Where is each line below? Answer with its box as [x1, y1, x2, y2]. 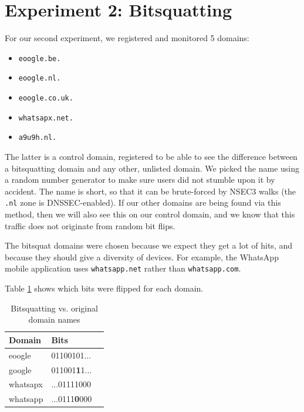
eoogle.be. [18, 54, 61, 63]
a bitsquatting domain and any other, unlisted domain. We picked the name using [5, 162, 299, 174]
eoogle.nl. [18, 74, 61, 83]
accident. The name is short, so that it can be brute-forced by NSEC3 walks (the [5, 185, 296, 197]
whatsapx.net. [18, 113, 73, 122]
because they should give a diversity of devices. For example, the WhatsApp [5, 250, 279, 263]
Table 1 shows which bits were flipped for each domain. [5, 282, 204, 294]
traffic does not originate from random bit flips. [5, 219, 175, 232]
